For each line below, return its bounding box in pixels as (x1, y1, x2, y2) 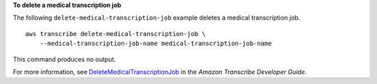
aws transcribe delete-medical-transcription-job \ (25, 30, 206, 37)
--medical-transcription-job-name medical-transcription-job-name (39, 40, 272, 48)
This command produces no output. (13, 55, 117, 63)
